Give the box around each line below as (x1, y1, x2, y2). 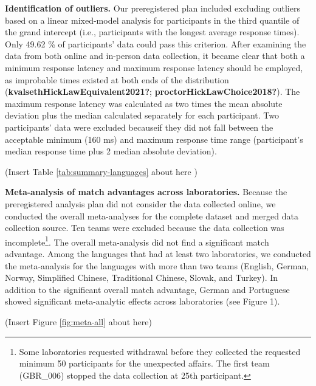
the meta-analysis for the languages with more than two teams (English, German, (5, 259, 309, 272)
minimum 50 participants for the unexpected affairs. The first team (19, 357, 270, 370)
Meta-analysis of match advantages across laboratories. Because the (5, 185, 287, 198)
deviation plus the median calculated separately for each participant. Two (5, 109, 280, 122)
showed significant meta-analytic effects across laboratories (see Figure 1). (5, 295, 280, 308)
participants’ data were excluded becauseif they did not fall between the (5, 120, 273, 133)
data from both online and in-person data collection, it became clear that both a (5, 49, 305, 62)
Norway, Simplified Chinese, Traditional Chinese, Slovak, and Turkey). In (5, 271, 278, 284)
